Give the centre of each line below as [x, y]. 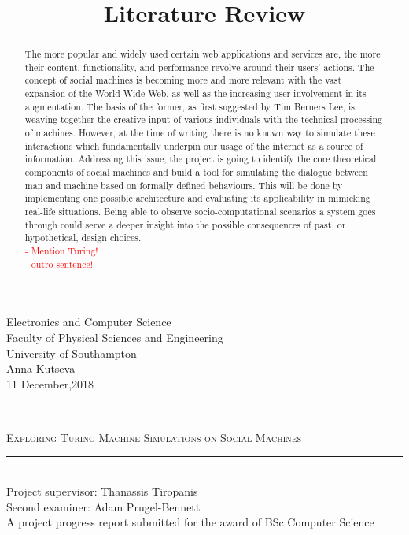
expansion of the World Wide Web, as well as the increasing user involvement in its [195, 93]
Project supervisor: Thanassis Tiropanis [102, 491]
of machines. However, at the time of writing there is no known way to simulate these [200, 133]
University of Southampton [72, 353]
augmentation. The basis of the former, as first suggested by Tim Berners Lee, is [190, 106]
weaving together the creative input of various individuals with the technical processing [204, 119]
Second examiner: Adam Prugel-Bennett [103, 506]
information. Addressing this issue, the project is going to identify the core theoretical [201, 159]
